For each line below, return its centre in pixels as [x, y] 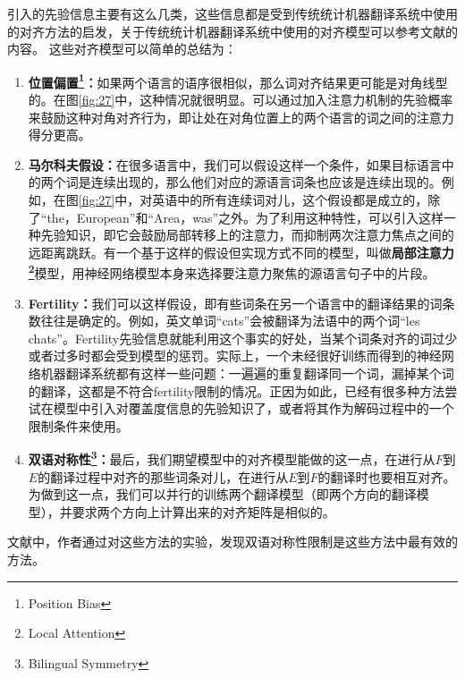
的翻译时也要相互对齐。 [387, 476]
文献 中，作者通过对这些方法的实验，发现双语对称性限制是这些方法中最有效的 [232, 542]
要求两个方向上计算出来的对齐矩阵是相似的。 [203, 511]
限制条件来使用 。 [78, 425]
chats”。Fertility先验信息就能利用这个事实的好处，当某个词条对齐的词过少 [243, 338]
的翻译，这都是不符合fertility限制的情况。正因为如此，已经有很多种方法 [237, 390]
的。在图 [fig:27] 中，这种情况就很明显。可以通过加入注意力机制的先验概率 [241, 100]
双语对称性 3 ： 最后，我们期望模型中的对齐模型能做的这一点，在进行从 [232, 458]
